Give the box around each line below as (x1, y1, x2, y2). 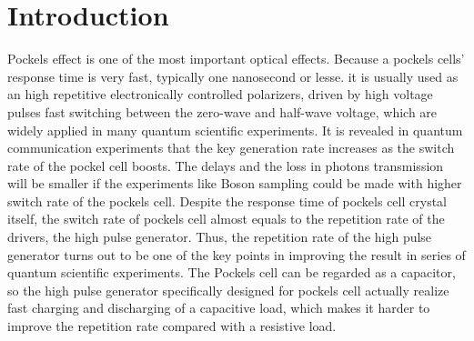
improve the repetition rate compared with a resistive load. (7, 316, 337, 336)
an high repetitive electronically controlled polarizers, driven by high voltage (7, 85, 433, 104)
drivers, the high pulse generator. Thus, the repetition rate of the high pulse (7, 227, 432, 246)
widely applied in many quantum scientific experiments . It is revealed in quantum (7, 120, 463, 139)
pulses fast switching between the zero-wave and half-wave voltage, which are (7, 102, 438, 121)
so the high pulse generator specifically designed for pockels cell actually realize (7, 280, 449, 299)
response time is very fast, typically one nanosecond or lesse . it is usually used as (7, 66, 459, 85)
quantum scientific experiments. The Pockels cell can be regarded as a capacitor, (7, 263, 456, 282)
